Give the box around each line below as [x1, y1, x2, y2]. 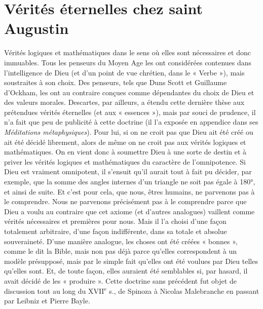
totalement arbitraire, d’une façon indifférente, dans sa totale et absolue [4, 226, 227, 236]
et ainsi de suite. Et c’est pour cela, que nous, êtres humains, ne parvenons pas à [4, 186, 255, 197]
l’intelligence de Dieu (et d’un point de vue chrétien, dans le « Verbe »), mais [4, 67, 245, 78]
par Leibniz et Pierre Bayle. [4, 295, 90, 306]
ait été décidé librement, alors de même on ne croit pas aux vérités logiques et [4, 136, 246, 147]
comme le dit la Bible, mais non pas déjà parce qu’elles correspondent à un [4, 246, 237, 256]
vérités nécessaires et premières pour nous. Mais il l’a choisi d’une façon [4, 216, 227, 226]
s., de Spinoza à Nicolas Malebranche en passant [109, 285, 259, 296]
